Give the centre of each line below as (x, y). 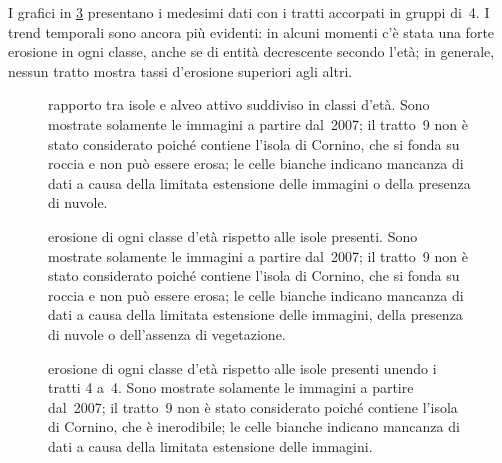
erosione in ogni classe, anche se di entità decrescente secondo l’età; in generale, (251, 51)
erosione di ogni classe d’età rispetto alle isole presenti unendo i (242, 367)
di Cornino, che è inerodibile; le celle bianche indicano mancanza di (254, 426)
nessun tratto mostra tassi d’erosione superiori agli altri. (180, 70)
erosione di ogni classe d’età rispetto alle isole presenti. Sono (233, 235)
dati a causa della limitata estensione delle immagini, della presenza (255, 314)
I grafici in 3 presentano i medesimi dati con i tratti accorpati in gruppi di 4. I (249, 12)
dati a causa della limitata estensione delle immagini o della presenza (259, 182)
